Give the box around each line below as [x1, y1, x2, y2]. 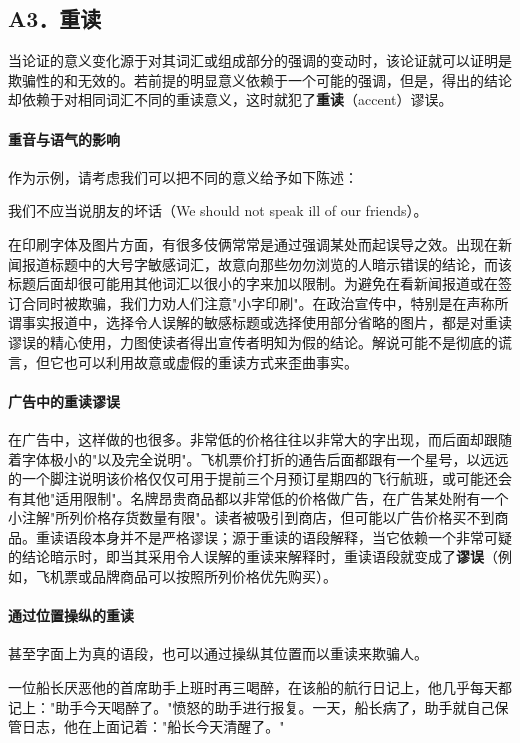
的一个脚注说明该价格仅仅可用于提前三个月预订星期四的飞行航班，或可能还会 [8, 468, 512, 489]
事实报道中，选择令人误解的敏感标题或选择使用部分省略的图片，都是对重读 [21, 312, 512, 333]
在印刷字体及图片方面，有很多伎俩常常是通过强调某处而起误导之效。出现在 [8, 233, 498, 254]
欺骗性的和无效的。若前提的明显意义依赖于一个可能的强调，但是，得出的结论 [8, 69, 512, 90]
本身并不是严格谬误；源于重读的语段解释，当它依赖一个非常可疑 [91, 526, 512, 547]
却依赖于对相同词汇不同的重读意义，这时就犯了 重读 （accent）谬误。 [8, 89, 453, 110]
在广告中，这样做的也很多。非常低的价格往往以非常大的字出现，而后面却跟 [8, 428, 498, 449]
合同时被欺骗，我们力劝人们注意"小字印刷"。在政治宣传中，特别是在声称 [21, 292, 495, 313]
